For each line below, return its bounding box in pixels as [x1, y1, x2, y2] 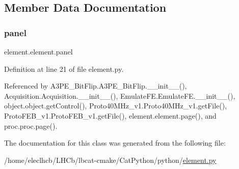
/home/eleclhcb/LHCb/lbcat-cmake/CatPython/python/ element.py [4, 154, 217, 165]
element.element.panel [4, 46, 73, 57]
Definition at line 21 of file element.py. [4, 63, 124, 74]
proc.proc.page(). [4, 120, 58, 131]
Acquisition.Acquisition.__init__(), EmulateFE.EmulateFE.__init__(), [4, 90, 235, 101]
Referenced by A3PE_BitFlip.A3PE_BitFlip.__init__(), [4, 80, 187, 91]
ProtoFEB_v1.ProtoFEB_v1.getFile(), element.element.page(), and [4, 110, 217, 121]
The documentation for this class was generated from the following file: [4, 137, 226, 148]
